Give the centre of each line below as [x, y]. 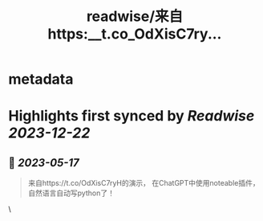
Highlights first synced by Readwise [131, 116]
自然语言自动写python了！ [71, 193]
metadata [41, 79]
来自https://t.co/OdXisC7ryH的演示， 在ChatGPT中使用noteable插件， [144, 183]
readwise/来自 [135, 16]
